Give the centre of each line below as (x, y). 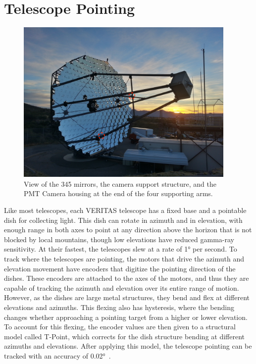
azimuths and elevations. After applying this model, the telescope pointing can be (128, 346)
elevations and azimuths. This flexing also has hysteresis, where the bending (119, 307)
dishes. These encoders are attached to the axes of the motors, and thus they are (127, 278)
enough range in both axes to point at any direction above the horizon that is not (128, 230)
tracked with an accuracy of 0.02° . (57, 355)
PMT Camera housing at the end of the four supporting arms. (118, 193)
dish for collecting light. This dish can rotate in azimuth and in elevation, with (123, 220)
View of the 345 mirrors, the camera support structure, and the (120, 183)
